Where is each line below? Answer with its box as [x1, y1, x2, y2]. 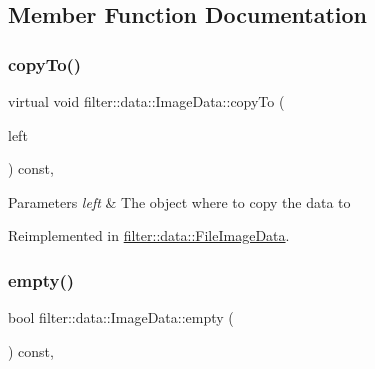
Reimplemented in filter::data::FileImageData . [8, 225, 290, 246]
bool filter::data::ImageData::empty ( [8, 307, 234, 328]
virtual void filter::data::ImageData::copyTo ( [8, 91, 285, 111]
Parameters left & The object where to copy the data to [8, 191, 351, 212]
